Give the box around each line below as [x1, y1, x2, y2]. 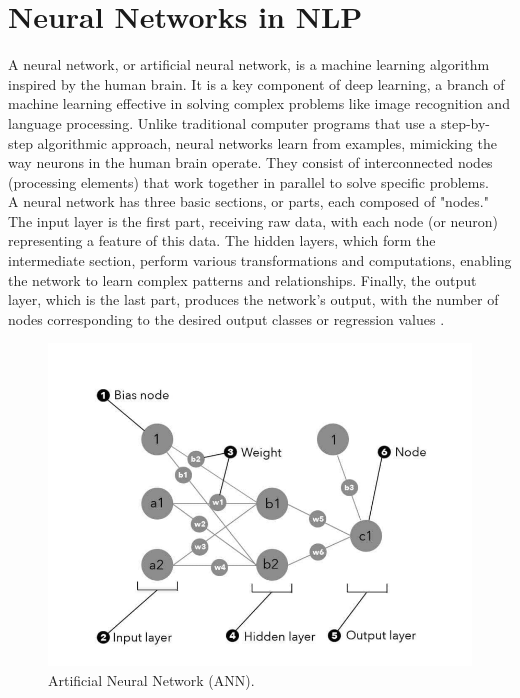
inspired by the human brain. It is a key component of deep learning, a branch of [8, 73, 505, 94]
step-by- [440, 112, 491, 133]
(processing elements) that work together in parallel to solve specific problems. [8, 171, 489, 192]
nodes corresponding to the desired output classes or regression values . [8, 308, 445, 329]
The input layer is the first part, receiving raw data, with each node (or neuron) [8, 210, 499, 231]
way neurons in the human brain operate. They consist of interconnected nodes [8, 152, 493, 173]
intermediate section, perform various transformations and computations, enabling [8, 250, 512, 271]
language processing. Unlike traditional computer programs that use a [8, 112, 437, 133]
